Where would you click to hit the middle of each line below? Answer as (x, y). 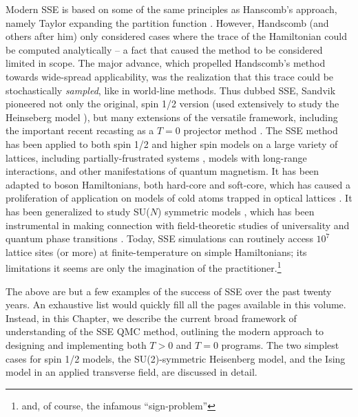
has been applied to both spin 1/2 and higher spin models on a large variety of (172, 143)
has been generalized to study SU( (78, 211)
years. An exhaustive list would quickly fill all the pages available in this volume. (176, 304)
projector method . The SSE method (261, 130)
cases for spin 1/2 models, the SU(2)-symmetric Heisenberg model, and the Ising (176, 358)
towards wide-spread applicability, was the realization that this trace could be (170, 76)
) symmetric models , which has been (236, 211)
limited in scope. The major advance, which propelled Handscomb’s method (166, 63)
